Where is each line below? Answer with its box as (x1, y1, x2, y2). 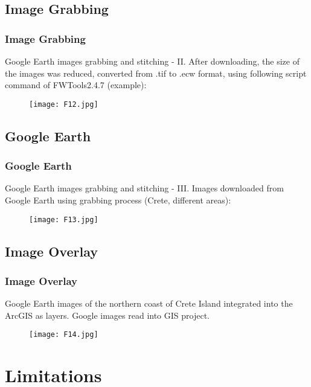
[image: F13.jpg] (29, 215, 98, 224)
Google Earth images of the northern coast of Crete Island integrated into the (5, 297, 293, 310)
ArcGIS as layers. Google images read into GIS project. (5, 309, 210, 321)
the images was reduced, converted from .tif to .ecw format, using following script (5, 66, 307, 79)
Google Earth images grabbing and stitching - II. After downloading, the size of (5, 55, 300, 67)
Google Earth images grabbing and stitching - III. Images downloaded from (5, 182, 284, 194)
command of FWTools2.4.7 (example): (5, 78, 147, 91)
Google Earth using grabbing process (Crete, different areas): (5, 194, 231, 206)
